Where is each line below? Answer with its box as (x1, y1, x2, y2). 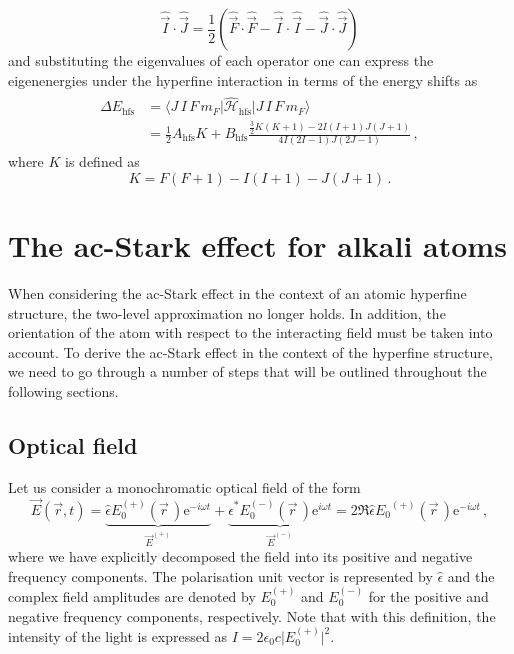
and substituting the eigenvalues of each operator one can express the (8, 50, 434, 70)
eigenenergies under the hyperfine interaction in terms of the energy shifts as (8, 69, 478, 90)
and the (447, 565, 495, 586)
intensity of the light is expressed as (8, 625, 227, 646)
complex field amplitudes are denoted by (8, 585, 256, 606)
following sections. (8, 381, 119, 402)
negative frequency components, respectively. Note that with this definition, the (8, 605, 496, 626)
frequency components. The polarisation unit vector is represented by (8, 565, 433, 586)
